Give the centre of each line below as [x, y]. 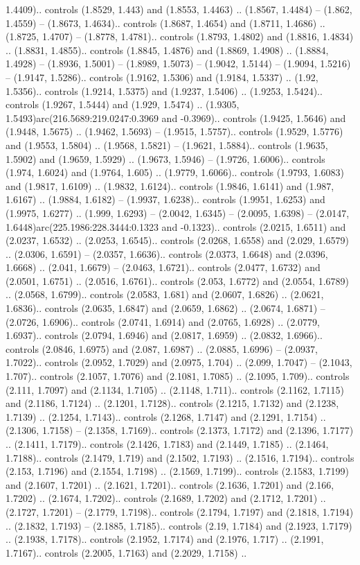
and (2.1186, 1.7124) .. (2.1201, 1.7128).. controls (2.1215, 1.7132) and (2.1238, [172, 403]
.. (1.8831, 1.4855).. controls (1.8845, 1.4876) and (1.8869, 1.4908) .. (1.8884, [167, 50]
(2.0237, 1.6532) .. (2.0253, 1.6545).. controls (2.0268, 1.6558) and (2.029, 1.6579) [177, 240]
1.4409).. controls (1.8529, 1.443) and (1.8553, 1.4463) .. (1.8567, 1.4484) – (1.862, [179, 9]
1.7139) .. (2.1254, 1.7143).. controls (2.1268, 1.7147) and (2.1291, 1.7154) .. [166, 416]
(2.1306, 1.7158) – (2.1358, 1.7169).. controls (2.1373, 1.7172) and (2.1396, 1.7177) [180, 430]
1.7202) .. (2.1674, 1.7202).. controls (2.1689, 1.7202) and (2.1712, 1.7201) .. [166, 498]
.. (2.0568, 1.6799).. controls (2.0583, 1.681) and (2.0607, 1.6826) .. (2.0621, [165, 294]
